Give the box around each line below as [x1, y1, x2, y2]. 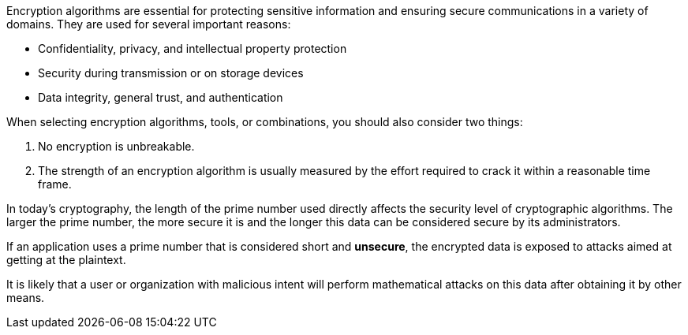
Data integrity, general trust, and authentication [38, 91, 283, 104]
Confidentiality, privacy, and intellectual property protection [38, 42, 347, 55]
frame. [38, 177, 72, 191]
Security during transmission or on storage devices [38, 66, 304, 80]
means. [6, 291, 45, 304]
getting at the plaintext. [6, 253, 126, 266]
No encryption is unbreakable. [38, 140, 195, 153]
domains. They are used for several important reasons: [6, 17, 291, 31]
